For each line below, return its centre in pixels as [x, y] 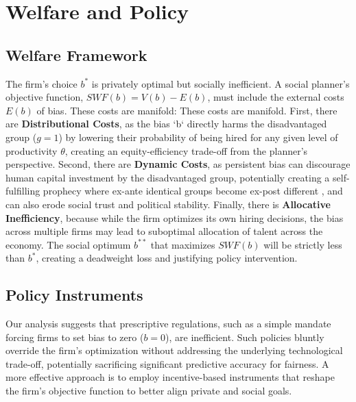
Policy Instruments [74, 295]
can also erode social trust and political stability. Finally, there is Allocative [168, 204]
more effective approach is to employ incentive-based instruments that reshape [170, 377]
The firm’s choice [41, 83]
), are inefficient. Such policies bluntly [245, 337]
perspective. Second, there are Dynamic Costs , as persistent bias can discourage [178, 164]
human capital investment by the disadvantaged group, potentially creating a [168, 177]
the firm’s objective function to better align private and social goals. [149, 391]
